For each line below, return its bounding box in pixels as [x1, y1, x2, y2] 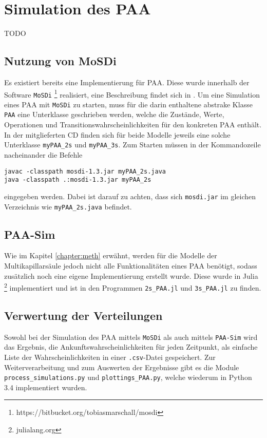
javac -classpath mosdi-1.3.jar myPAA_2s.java [4, 167, 166, 175]
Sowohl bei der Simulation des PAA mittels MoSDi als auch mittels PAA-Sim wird [4, 331, 258, 342]
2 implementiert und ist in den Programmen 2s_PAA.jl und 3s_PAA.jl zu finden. [4, 281, 261, 293]
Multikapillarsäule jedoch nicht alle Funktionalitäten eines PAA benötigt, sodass [4, 260, 257, 271]
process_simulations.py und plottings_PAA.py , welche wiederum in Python [4, 372, 252, 383]
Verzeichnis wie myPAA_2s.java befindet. [4, 201, 132, 212]
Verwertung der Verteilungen [4, 307, 163, 323]
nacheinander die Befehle [4, 149, 83, 160]
